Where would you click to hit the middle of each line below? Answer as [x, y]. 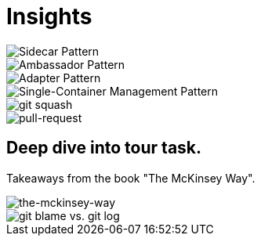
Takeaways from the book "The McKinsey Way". [131, 178]
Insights [49, 16]
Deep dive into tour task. [104, 148]
